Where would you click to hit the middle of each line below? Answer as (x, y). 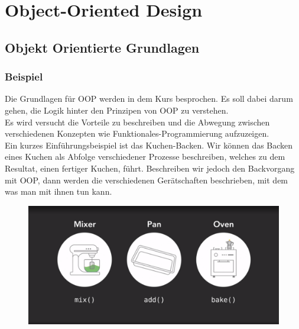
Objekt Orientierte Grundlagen (102, 47)
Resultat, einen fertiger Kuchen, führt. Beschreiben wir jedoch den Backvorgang (150, 168)
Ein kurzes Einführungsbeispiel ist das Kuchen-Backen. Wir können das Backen (149, 145)
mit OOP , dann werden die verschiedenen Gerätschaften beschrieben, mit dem (147, 180)
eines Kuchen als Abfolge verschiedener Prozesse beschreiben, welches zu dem (145, 157)
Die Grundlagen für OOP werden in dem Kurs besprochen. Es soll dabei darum (149, 99)
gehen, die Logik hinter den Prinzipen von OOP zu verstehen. (117, 110)
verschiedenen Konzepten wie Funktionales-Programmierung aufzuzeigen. (137, 133)
